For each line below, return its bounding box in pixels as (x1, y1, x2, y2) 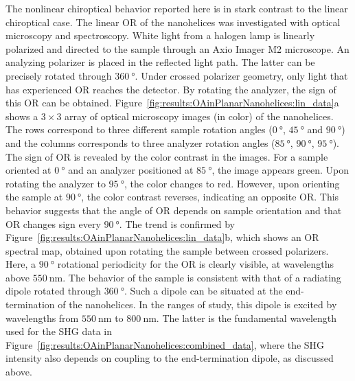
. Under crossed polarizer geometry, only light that (135, 68, 348, 82)
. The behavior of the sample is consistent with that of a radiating (62, 270, 341, 284)
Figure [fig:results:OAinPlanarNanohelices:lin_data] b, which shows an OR (5, 230, 319, 244)
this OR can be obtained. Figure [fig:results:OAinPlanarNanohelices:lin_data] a (5, 95, 339, 110)
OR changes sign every (5, 216, 101, 231)
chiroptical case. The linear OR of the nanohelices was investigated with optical (5, 14, 341, 29)
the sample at (5, 189, 63, 204)
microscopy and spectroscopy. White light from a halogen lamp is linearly (5, 28, 315, 43)
